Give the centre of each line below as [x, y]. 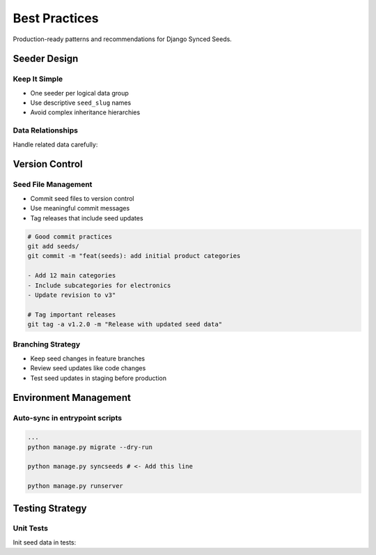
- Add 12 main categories [72, 276]
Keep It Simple [38, 79]
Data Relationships [45, 130]
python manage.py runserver [75, 486]
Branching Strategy [46, 344]
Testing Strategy [50, 508]
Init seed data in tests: [45, 542]
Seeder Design [46, 59]
